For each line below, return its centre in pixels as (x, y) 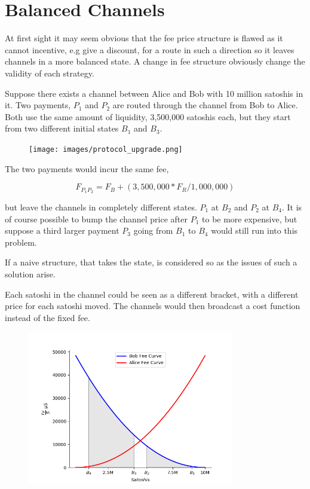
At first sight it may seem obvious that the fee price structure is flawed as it (144, 38)
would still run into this (254, 230)
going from (153, 230)
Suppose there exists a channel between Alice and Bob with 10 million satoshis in (154, 93)
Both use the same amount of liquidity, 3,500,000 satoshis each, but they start (148, 116)
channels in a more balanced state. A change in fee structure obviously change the (155, 61)
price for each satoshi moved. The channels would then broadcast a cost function (153, 306)
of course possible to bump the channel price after (96, 218)
